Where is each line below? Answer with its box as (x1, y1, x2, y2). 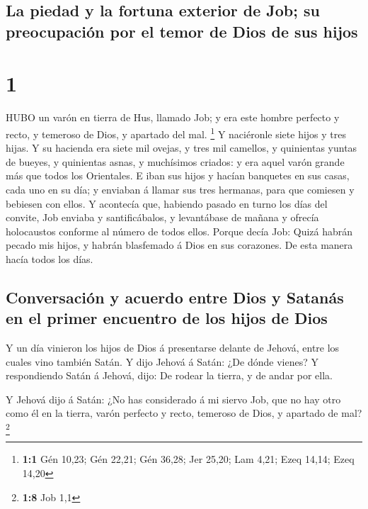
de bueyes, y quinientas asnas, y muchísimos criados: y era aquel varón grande (6, 154, 345, 169)
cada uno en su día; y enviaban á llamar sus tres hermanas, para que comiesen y (6, 181, 355, 196)
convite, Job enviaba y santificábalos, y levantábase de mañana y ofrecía (6, 210, 319, 225)
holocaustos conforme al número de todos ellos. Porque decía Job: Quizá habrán (6, 223, 353, 238)
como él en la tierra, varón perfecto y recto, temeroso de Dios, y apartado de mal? (6, 405, 362, 420)
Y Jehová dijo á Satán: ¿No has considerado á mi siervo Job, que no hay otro (6, 391, 341, 406)
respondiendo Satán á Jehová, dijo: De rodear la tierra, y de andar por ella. (6, 368, 333, 383)
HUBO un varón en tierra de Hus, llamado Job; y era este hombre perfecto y (6, 110, 340, 125)
